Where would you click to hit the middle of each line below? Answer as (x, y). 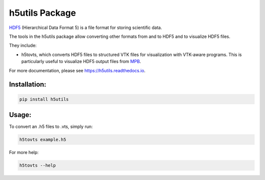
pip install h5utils (44, 99)
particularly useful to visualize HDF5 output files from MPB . (81, 61)
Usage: (20, 115)
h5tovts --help (38, 165)
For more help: (24, 152)
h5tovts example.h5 (43, 139)
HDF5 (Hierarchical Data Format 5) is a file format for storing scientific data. (85, 28)
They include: (23, 45)
